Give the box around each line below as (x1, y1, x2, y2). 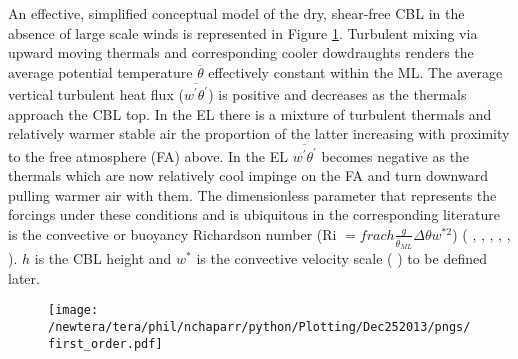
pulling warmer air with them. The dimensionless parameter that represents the (8, 184, 497, 205)
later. (8, 267, 40, 288)
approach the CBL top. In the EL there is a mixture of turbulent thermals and (8, 103, 492, 124)
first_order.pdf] (48, 336, 163, 351)
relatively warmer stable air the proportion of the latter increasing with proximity (8, 123, 510, 144)
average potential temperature (8, 61, 193, 82)
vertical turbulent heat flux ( (8, 84, 184, 105)
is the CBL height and (34, 248, 172, 269)
